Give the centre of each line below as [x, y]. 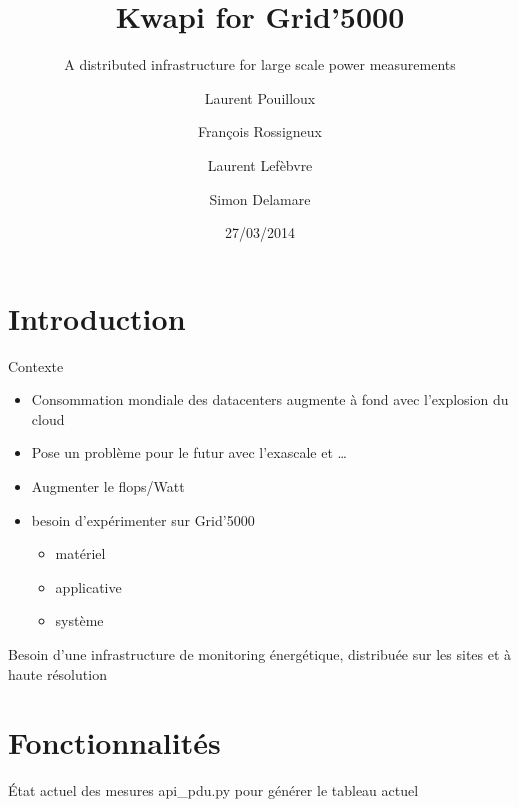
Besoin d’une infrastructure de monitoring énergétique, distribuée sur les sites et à [260, 653]
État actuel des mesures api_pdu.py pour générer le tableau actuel [213, 790]
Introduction [97, 317]
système [79, 620]
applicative [88, 586]
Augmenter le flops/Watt [108, 486]
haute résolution [57, 673]
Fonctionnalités [114, 742]
